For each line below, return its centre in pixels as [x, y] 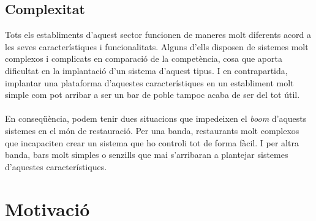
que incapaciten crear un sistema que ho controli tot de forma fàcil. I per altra [152, 142]
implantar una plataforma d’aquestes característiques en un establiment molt [149, 82]
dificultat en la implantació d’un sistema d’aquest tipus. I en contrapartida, [146, 70]
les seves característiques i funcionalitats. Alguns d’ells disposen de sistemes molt [157, 46]
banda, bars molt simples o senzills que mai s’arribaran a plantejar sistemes [147, 155]
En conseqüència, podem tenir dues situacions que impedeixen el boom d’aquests [156, 118]
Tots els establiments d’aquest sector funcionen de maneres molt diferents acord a [158, 35]
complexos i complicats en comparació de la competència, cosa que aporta [144, 58]
